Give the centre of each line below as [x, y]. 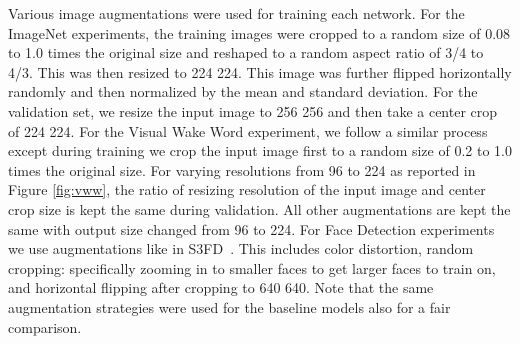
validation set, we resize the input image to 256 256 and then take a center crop [253, 110]
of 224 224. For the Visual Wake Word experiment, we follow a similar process [248, 130]
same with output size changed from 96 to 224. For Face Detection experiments [251, 228]
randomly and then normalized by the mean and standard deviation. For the [243, 91]
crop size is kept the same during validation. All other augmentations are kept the [259, 208]
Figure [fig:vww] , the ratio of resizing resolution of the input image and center [247, 189]
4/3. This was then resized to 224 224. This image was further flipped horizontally [260, 71]
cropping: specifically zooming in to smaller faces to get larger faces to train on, [252, 267]
